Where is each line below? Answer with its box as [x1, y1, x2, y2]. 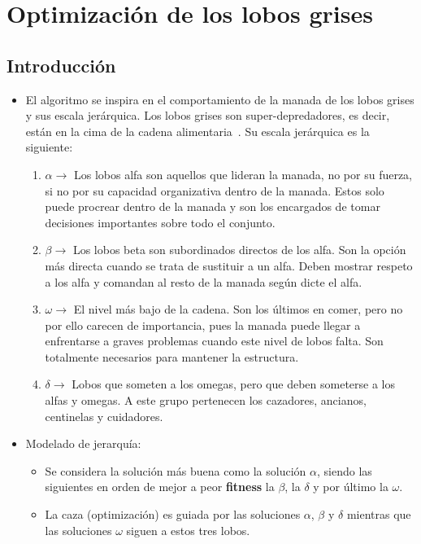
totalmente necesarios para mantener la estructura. [45, 348, 299, 365]
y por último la [313, 478, 388, 495]
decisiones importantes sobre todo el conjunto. [45, 213, 276, 230]
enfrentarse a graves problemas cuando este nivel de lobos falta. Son [45, 332, 384, 349]
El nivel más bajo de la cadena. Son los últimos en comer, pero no [73, 301, 403, 318]
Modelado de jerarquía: [25, 435, 141, 452]
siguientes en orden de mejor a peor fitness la [45, 478, 275, 495]
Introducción [7, 52, 116, 77]
